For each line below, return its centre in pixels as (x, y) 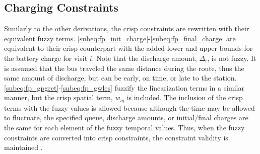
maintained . (23, 147)
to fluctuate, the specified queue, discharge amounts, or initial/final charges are (126, 118)
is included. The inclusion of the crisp (185, 97)
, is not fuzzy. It (232, 58)
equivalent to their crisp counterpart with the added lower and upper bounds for (128, 48)
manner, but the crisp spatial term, (58, 97)
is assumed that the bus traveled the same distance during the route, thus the (124, 68)
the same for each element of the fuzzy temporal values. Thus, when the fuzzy (124, 127)
